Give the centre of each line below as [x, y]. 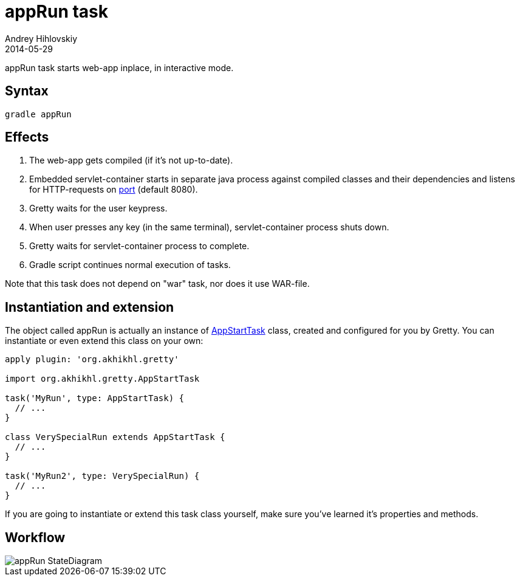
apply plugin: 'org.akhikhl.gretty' [92, 359]
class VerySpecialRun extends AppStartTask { [115, 437]
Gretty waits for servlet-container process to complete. [139, 246]
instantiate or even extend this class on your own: [104, 341]
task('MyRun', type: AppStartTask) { [95, 398]
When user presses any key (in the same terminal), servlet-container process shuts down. [209, 227]
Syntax [27, 91]
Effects [27, 137]
